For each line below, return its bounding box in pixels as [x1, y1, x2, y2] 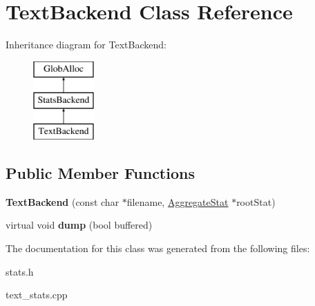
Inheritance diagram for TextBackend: [6, 37, 166, 52]
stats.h [6, 264, 34, 278]
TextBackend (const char [6, 194, 120, 209]
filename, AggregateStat [126, 194, 229, 209]
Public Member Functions [6, 162, 195, 184]
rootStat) [236, 194, 276, 209]
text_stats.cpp [6, 287, 68, 302]
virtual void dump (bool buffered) [6, 218, 153, 232]
